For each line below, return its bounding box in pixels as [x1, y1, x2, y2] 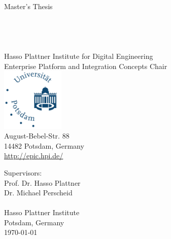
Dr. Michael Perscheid [4, 187, 73, 198]
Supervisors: [4, 167, 42, 178]
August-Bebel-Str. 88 [4, 130, 70, 141]
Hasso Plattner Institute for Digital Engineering [4, 50, 153, 61]
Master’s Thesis [4, 1, 53, 11]
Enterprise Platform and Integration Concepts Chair [4, 60, 167, 71]
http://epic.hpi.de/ [4, 150, 63, 161]
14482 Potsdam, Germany [4, 140, 84, 151]
